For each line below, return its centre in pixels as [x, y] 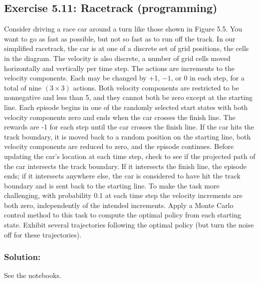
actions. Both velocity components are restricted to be [156, 87]
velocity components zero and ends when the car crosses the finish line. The [120, 117]
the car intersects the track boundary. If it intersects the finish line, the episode [125, 166]
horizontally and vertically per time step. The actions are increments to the [120, 68]
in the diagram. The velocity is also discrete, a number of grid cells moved [117, 58]
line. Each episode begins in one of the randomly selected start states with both [126, 107]
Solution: [22, 257]
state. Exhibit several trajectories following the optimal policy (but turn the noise [129, 225]
